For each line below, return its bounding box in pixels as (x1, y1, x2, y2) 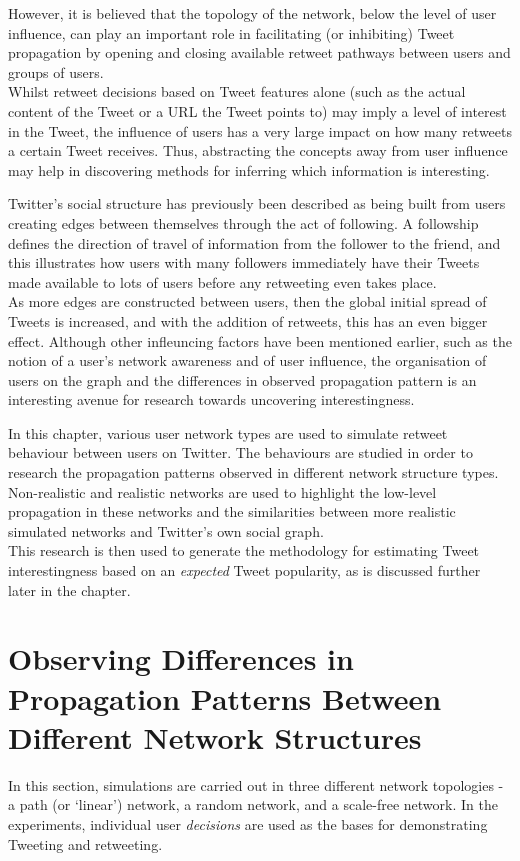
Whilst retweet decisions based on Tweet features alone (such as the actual (8, 81, 466, 102)
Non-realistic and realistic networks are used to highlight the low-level (8, 481, 437, 502)
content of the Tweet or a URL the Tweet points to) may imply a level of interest (8, 100, 507, 121)
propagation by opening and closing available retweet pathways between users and (8, 42, 511, 63)
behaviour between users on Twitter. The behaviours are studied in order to (8, 442, 473, 463)
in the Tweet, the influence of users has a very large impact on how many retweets (8, 120, 512, 141)
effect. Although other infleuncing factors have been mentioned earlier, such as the (8, 330, 512, 351)
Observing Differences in (8, 638, 354, 679)
